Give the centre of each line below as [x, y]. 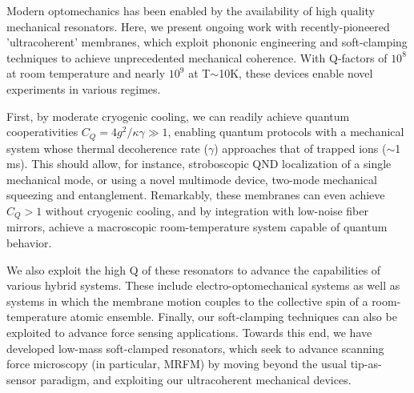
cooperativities [42, 132]
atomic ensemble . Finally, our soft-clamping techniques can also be [233, 317]
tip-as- [366, 364]
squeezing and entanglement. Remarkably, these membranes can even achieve [196, 195]
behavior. [29, 243]
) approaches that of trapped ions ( [300, 148]
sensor [22, 379]
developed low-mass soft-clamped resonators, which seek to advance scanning [195, 348]
